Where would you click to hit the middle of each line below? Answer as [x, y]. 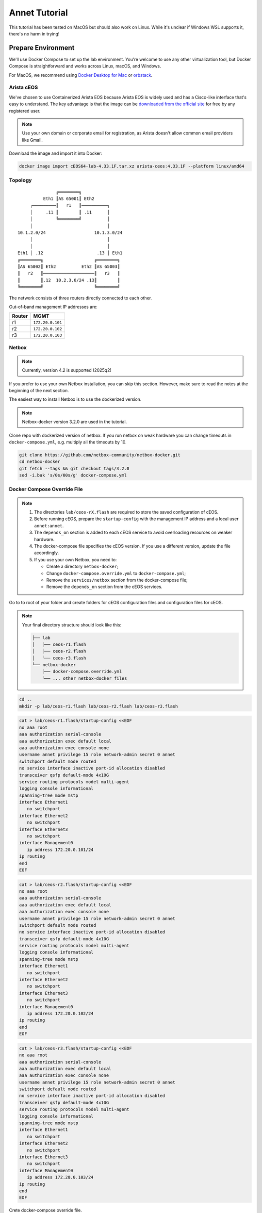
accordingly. [47, 553]
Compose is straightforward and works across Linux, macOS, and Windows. [85, 66]
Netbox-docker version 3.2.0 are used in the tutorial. [74, 422]
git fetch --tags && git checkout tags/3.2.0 [74, 468]
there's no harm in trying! [34, 33]
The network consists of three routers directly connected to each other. [81, 298]
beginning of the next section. [39, 391]
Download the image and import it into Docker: [56, 153]
